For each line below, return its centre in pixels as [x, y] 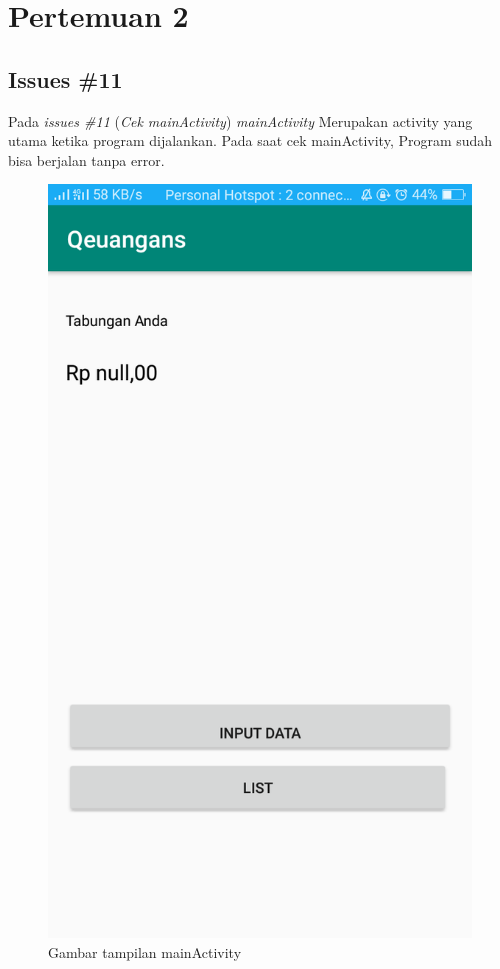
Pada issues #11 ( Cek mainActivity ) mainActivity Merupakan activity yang [240, 120]
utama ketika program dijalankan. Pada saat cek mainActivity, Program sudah [250, 140]
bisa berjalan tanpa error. [86, 159]
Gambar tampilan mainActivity [145, 951]
